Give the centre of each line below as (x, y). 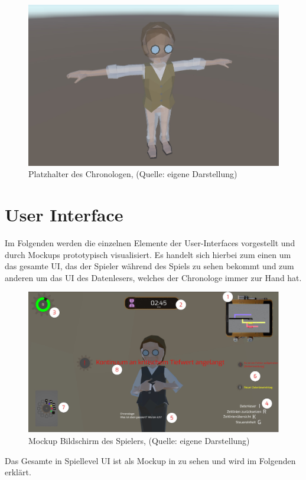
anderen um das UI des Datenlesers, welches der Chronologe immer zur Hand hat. (153, 277)
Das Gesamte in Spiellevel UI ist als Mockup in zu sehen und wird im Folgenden (150, 460)
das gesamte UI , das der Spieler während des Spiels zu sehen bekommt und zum (149, 266)
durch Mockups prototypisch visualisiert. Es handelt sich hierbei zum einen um (148, 254)
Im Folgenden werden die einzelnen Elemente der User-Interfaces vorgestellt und (150, 243)
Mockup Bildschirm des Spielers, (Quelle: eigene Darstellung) (139, 441)
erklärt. (18, 472)
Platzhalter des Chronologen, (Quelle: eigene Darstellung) (133, 174)
